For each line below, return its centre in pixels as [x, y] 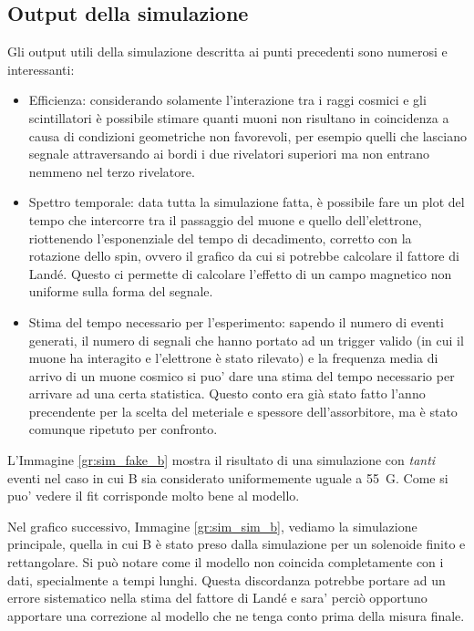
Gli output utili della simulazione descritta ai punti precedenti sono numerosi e [227, 52]
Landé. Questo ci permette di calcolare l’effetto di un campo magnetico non [240, 273]
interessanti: [41, 69]
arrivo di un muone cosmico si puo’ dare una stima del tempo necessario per [242, 375]
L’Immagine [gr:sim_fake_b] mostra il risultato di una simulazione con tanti [222, 460]
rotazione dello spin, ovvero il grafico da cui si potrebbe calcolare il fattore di [244, 256]
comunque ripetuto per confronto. [123, 429]
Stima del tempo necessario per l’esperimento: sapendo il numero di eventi [236, 321]
